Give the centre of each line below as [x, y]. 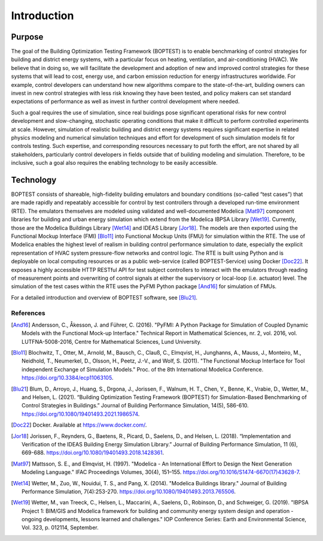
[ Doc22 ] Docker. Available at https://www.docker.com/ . [79, 425]
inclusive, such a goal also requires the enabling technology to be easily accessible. [114, 163]
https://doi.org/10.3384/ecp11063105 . [68, 378]
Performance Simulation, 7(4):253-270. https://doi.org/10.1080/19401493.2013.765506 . [129, 491]
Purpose [27, 37]
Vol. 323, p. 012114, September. [60, 528]
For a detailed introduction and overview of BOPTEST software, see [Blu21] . [104, 297]
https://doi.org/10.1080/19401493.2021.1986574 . [81, 414]
